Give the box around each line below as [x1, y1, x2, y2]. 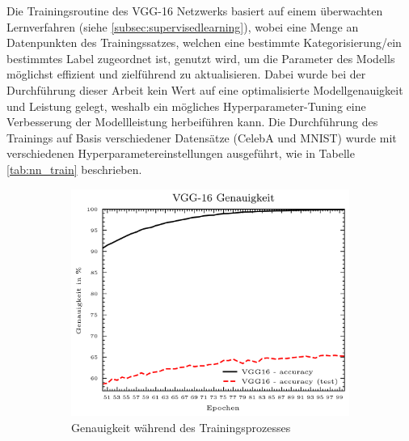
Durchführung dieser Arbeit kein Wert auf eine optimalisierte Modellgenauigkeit [6, 81, 403, 98]
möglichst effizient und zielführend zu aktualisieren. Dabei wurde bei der [6, 66, 366, 83]
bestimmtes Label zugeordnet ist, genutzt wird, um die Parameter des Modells [6, 49, 395, 66]
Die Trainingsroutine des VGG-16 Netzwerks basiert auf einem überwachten [6, 2, 383, 19]
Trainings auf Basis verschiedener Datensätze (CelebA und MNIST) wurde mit [6, 129, 397, 146]
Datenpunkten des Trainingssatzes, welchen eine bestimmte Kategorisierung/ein [6, 34, 402, 51]
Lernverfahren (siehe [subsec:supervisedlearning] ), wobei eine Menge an [6, 18, 359, 35]
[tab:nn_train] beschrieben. [6, 160, 142, 177]
